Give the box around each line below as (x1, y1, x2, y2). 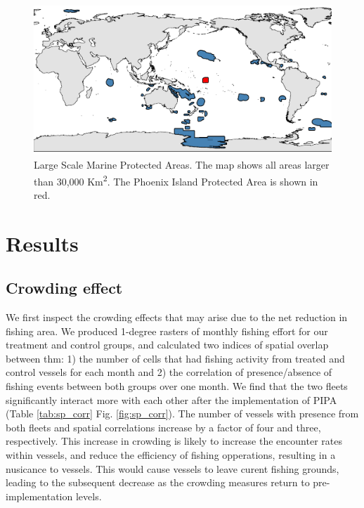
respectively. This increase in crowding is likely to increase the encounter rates (6, 434, 342, 448)
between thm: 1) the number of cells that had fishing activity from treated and (6, 351, 345, 365)
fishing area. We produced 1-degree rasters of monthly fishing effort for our (6, 323, 328, 338)
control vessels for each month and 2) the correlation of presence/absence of (6, 365, 332, 379)
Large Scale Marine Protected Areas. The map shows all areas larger (34, 157, 330, 171)
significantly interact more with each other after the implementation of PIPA (6, 392, 337, 407)
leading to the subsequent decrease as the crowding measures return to (6, 475, 310, 490)
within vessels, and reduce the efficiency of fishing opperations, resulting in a (6, 447, 336, 462)
